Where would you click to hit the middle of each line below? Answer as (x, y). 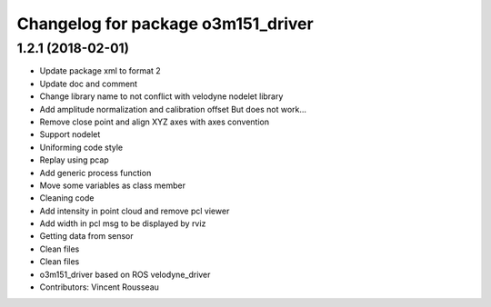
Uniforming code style (81, 147)
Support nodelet (70, 134)
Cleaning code (67, 198)
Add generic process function (95, 173)
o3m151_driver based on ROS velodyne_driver (125, 274)
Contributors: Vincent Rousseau (99, 287)
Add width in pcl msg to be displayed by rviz (123, 223)
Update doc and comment (89, 84)
